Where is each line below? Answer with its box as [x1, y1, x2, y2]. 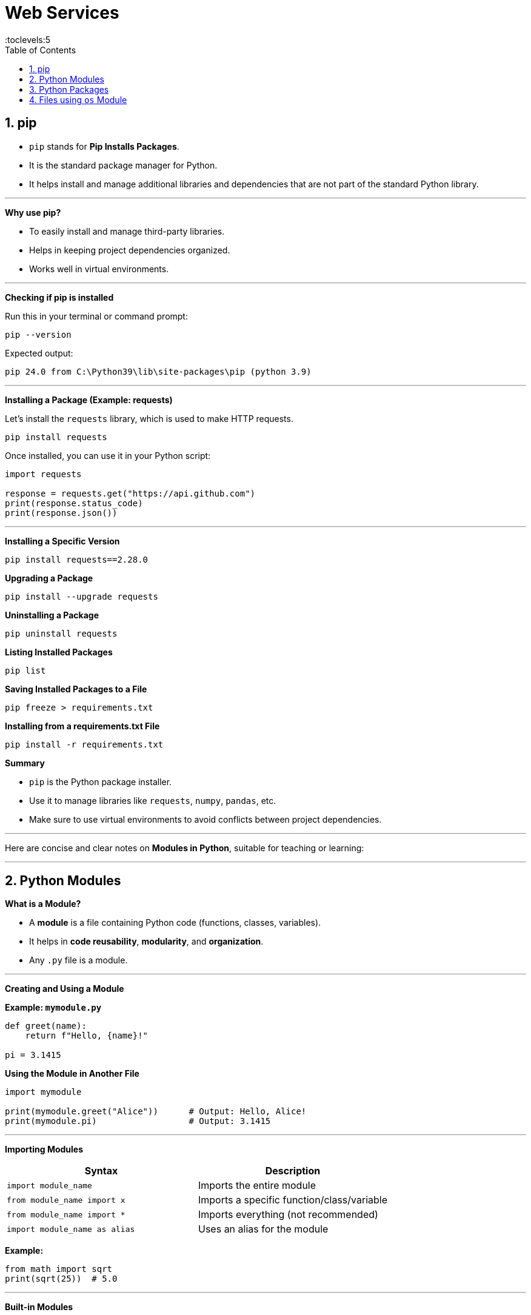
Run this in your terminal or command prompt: [5, 310, 188, 321]
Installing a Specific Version [5, 535, 120, 546]
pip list [5, 665, 46, 675]
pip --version [5, 329, 72, 340]
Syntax [84, 1165, 118, 1177]
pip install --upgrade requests [5, 591, 158, 601]
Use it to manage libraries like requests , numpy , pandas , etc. [29, 795, 276, 806]
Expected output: [5, 347, 73, 358]
